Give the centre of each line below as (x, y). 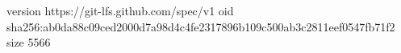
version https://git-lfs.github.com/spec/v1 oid (120, 10)
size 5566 (29, 42)
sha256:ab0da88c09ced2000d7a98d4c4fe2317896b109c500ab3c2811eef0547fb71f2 (201, 26)
